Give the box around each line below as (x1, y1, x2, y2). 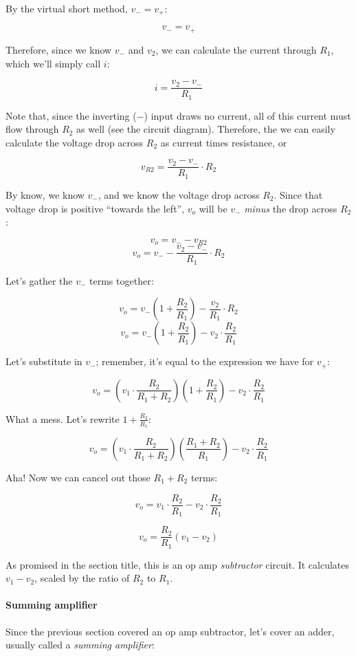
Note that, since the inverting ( (5, 108, 137, 122)
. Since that (274, 187, 323, 201)
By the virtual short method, (5, 1, 128, 15)
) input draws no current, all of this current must (144, 108, 351, 122)
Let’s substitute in (5, 354, 82, 369)
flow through (5, 122, 59, 136)
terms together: (89, 273, 154, 287)
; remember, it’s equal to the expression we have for (96, 354, 314, 369)
